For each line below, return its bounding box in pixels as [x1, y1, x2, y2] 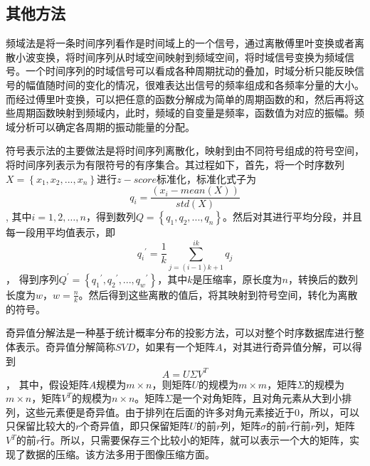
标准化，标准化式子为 [156, 171, 256, 186]
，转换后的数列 [288, 271, 359, 286]
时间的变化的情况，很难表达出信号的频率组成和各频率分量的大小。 [55, 77, 364, 92]
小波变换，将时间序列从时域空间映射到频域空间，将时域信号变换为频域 [15, 49, 344, 64]
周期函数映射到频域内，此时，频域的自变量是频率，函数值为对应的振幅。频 [15, 105, 364, 120]
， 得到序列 [6, 271, 59, 286]
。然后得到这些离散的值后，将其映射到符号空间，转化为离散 [78, 287, 358, 302]
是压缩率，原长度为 [192, 271, 282, 286]
